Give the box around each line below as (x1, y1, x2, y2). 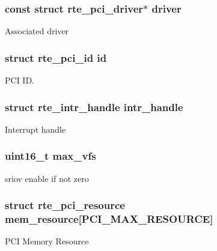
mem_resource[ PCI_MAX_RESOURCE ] (5, 211, 213, 226)
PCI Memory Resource (5, 235, 89, 247)
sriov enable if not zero (5, 172, 89, 184)
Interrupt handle (5, 122, 66, 135)
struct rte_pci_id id (5, 50, 107, 65)
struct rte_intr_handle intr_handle (5, 99, 183, 114)
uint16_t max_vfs (5, 148, 96, 163)
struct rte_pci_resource (5, 198, 125, 213)
